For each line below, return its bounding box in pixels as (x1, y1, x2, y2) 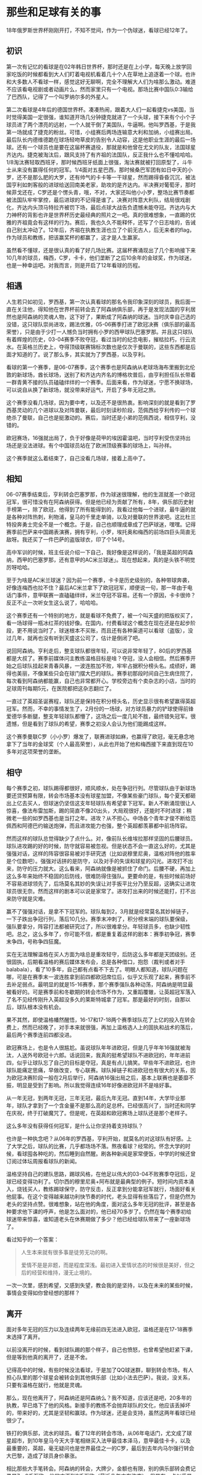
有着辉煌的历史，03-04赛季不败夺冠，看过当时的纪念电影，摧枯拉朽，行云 (6, 335, 191, 343)
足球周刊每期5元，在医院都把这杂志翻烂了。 (6, 685, 115, 692)
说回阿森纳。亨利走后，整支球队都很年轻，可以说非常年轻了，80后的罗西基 (6, 648, 192, 655)
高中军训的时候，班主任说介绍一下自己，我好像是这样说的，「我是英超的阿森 (6, 549, 194, 556)
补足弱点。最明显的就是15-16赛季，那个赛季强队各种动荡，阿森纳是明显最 (11, 981, 194, 988)
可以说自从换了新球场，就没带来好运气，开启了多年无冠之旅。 (6, 386, 159, 393)
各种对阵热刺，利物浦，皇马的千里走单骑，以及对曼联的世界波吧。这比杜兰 (11, 513, 196, 521)
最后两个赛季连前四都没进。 (6, 1031, 75, 1039)
